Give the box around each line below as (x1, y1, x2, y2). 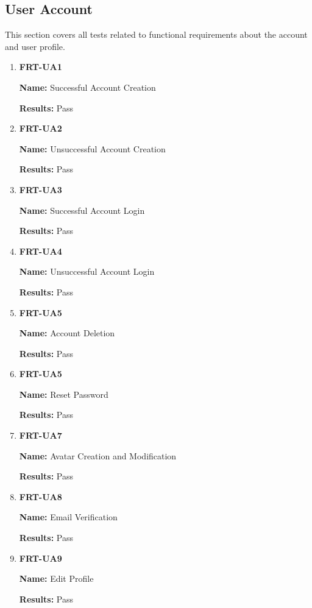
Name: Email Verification (19, 511, 118, 523)
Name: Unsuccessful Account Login (19, 265, 155, 278)
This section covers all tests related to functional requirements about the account (5, 28, 308, 41)
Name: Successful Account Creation (19, 80, 156, 93)
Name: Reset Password (19, 387, 108, 400)
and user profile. (5, 40, 65, 52)
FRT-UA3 (19, 183, 62, 196)
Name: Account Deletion (19, 327, 115, 339)
